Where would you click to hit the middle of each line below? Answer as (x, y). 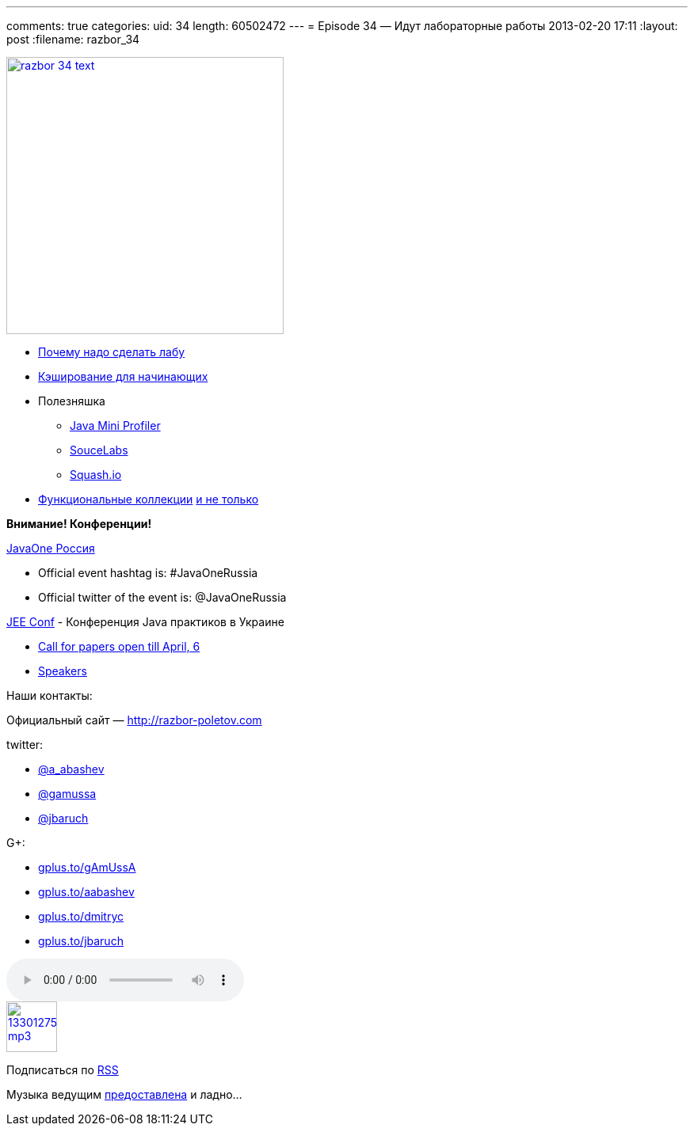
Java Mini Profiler (115, 425)
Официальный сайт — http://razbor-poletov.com (134, 720)
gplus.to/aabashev (86, 892)
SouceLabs (99, 450)
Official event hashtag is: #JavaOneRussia (148, 573)
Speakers (63, 671)
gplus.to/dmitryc (81, 916)
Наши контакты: (50, 695)
